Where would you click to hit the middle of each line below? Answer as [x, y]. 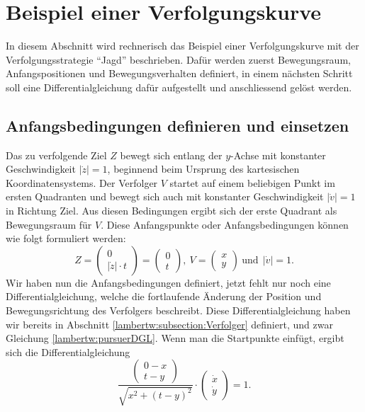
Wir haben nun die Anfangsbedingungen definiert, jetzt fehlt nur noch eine [168, 282]
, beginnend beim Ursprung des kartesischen [203, 169]
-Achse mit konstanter [278, 155]
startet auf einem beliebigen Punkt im [252, 182]
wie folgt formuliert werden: [66, 238]
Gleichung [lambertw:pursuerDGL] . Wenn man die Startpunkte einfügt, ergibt [175, 338]
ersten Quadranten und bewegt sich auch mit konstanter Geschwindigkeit [165, 196]
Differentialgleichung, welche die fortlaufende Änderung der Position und [164, 296]
